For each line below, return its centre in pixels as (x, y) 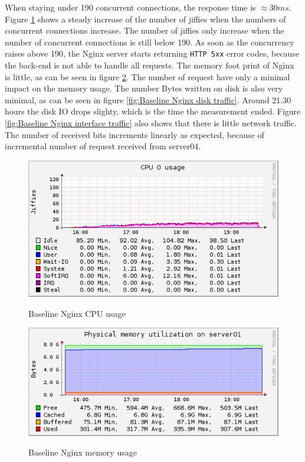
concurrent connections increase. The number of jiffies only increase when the (145, 30)
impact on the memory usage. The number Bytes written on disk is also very (144, 88)
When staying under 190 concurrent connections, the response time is (130, 7)
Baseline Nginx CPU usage (77, 313)
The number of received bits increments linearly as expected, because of (135, 134)
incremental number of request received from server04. (103, 146)
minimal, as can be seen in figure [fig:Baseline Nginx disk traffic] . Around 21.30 (148, 99)
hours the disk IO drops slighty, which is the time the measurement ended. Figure (153, 111)
